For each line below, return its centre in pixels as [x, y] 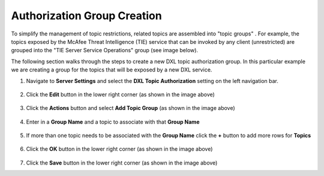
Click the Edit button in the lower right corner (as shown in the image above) [121, 94]
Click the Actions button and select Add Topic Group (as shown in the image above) [130, 108]
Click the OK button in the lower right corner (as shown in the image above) [119, 149]
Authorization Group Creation [86, 16]
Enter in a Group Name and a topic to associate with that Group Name [113, 122]
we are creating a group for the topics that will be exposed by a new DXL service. [112, 70]
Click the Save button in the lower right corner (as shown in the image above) [122, 163]
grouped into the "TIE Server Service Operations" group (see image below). [104, 50]
